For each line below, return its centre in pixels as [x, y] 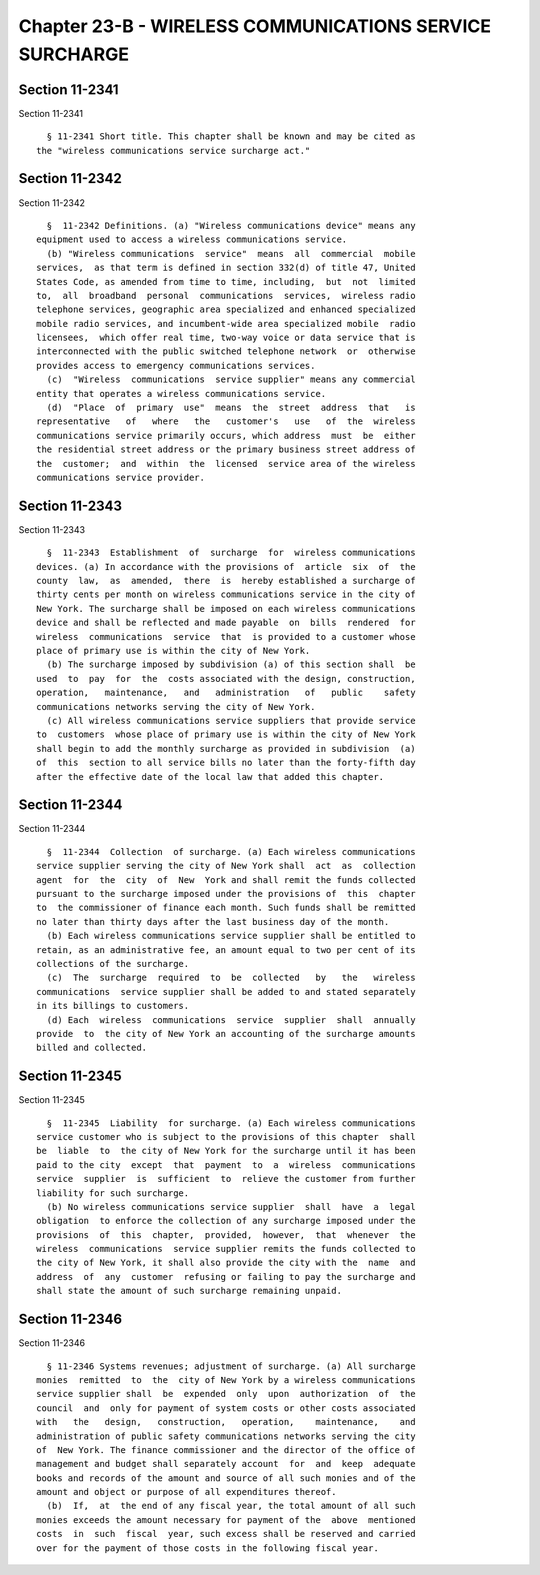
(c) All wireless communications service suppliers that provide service [231, 720]
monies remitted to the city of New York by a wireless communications [226, 1379]
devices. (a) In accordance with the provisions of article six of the [226, 566]
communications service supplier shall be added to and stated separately [226, 991]
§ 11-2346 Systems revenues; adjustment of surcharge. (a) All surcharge [231, 1366]
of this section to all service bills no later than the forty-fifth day [226, 763]
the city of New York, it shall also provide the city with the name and [226, 1263]
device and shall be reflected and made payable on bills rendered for [226, 623]
